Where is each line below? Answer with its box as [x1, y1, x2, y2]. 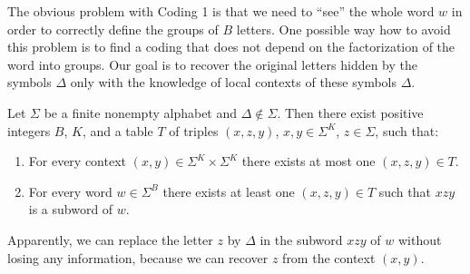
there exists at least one [162, 181, 295, 201]
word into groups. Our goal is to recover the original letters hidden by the [7, 54, 418, 73]
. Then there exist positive [277, 103, 424, 122]
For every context [28, 152, 127, 171]
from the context [282, 248, 376, 267]
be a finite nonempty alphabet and [44, 103, 238, 122]
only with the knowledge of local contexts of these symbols [70, 73, 397, 92]
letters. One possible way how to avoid [236, 19, 451, 38]
